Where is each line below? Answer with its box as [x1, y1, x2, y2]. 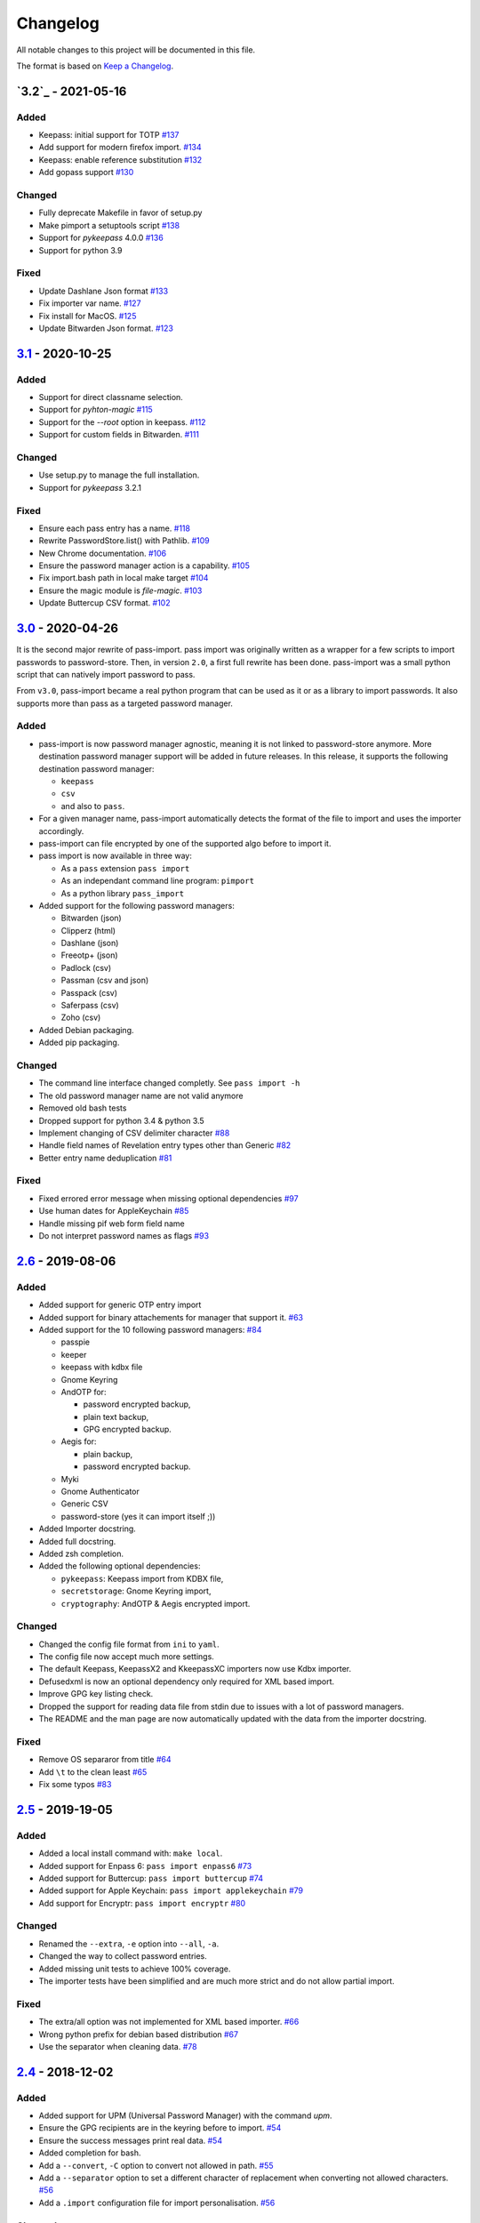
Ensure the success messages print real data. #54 [38, 2135, 222, 2146]
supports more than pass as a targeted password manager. [16, 698, 233, 709]
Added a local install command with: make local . [38, 1848, 223, 1858]
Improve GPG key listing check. [38, 1689, 154, 1699]
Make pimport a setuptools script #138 [38, 220, 180, 230]
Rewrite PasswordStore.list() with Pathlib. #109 [38, 535, 210, 546]
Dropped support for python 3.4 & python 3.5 [38, 1115, 204, 1126]
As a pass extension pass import [60, 863, 190, 873]
